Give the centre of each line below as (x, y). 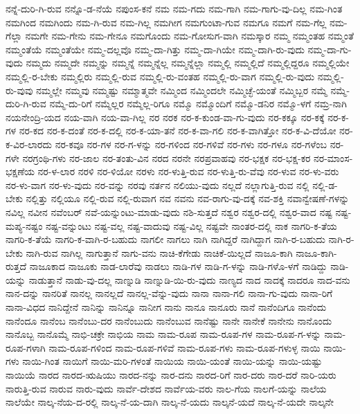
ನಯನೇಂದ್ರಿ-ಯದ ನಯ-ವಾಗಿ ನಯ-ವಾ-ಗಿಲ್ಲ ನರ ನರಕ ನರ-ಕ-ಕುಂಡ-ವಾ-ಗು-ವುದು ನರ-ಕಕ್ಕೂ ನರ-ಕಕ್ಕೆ (165, 117)
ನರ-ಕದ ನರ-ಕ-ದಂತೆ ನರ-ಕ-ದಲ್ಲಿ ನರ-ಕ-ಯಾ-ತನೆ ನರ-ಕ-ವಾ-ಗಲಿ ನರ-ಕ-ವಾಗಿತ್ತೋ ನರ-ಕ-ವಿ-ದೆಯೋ (178, 130)
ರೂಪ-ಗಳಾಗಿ (26, 347)
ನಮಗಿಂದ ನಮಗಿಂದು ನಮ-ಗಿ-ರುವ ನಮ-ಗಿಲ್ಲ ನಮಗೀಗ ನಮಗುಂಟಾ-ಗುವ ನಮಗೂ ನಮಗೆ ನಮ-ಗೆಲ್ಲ (166, 22)
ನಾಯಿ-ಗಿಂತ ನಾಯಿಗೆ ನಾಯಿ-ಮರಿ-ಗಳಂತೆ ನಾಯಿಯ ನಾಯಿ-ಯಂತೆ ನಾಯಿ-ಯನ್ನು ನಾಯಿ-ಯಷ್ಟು (172, 361)
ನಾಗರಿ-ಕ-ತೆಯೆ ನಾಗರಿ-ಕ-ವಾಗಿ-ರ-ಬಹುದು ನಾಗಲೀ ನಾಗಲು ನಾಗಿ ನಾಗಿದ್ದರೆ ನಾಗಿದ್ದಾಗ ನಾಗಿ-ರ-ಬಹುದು (165, 239)
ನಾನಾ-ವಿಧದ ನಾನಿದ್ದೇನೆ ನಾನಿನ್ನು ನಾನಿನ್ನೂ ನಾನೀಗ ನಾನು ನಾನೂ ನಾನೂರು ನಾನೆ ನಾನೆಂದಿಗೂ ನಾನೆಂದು (166, 307)
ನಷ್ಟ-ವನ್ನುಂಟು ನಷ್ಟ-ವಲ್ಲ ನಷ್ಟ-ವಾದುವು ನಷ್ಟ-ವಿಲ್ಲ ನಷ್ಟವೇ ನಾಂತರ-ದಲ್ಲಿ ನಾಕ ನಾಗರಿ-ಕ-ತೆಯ (191, 225)
